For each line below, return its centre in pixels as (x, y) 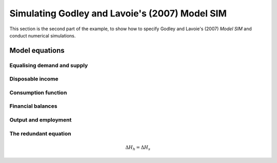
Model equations (37, 50)
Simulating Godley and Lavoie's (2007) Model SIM (118, 13)
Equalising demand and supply (49, 65)
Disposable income (34, 79)
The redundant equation (40, 133)
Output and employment (41, 119)
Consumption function (38, 92)
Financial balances (33, 106)
